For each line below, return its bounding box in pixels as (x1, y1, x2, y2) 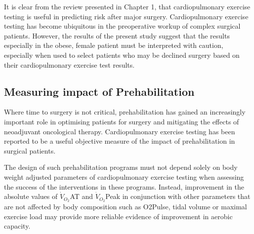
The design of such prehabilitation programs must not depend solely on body (4, 162, 238, 172)
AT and (70, 191, 93, 201)
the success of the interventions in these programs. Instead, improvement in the (4, 181, 244, 192)
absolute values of (4, 191, 58, 201)
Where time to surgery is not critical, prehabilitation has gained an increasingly (4, 107, 246, 117)
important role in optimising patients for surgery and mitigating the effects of (4, 116, 239, 126)
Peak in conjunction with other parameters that (105, 191, 251, 201)
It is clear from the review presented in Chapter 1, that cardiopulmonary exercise (4, 1, 251, 11)
